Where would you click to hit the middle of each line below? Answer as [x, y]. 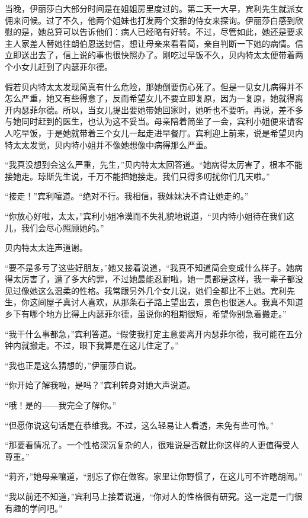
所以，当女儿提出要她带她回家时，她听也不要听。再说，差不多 [183, 109]
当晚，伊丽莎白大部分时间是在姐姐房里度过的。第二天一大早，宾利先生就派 [150, 8]
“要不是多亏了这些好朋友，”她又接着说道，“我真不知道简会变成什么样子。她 [150, 267]
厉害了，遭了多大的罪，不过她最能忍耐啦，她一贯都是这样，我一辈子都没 [162, 279]
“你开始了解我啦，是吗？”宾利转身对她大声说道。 [100, 385]
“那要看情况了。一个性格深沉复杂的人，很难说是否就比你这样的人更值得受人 [152, 445]
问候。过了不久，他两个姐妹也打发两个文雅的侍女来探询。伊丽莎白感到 [158, 20]
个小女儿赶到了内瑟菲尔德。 [59, 66]
